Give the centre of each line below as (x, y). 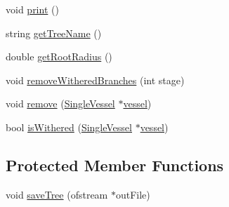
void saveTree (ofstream (57, 194)
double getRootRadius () (59, 56)
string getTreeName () (54, 33)
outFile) (133, 194)
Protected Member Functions (115, 165)
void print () (32, 9)
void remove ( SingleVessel (60, 103)
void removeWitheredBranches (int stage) (95, 80)
